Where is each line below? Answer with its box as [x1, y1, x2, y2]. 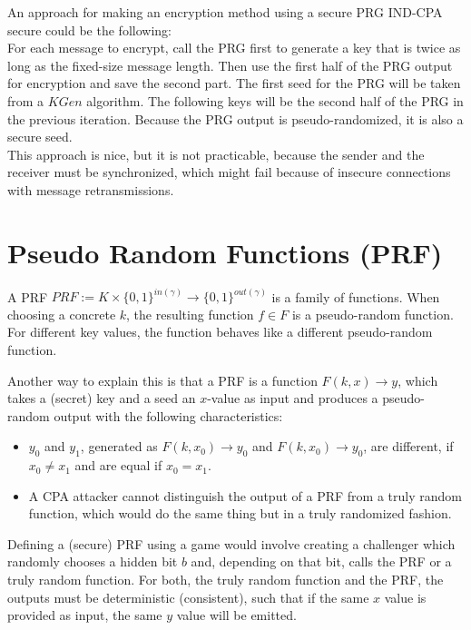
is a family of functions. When [271, 287, 440, 306]
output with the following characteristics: [54, 406, 283, 425]
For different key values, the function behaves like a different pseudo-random [7, 322, 433, 341]
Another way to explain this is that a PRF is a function [7, 370, 318, 389]
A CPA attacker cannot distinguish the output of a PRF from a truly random [28, 486, 462, 505]
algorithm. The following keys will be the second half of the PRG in [86, 91, 464, 110]
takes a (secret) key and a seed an [7, 389, 196, 408]
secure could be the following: [7, 20, 172, 39]
